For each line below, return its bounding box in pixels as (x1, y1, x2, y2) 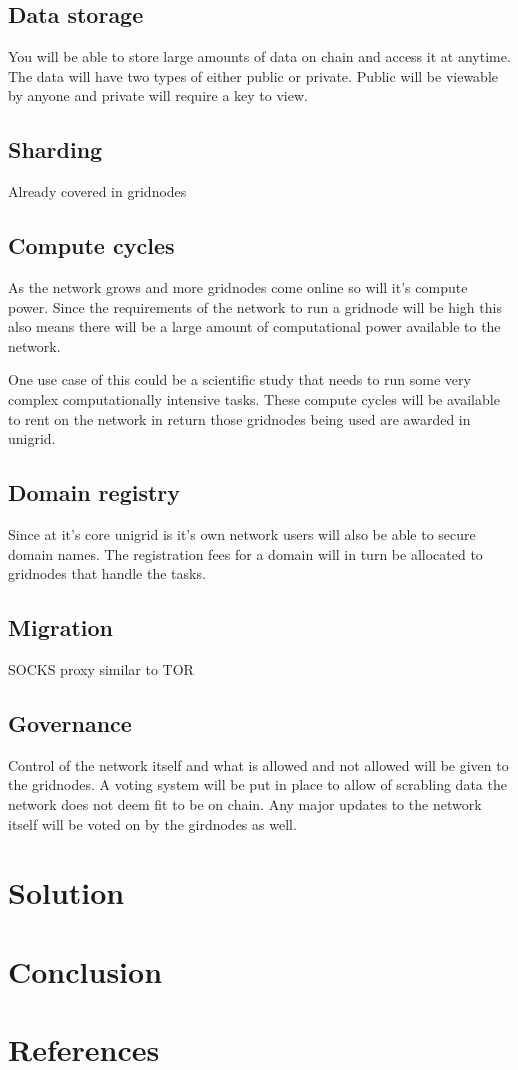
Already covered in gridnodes (8, 181, 187, 202)
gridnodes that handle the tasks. (8, 563, 206, 584)
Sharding (8, 134, 103, 165)
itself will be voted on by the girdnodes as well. (8, 813, 297, 834)
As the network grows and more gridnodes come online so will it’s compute (8, 276, 468, 297)
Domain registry (8, 477, 181, 508)
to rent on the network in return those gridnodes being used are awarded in (8, 408, 471, 429)
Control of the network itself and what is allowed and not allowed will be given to (8, 754, 509, 775)
